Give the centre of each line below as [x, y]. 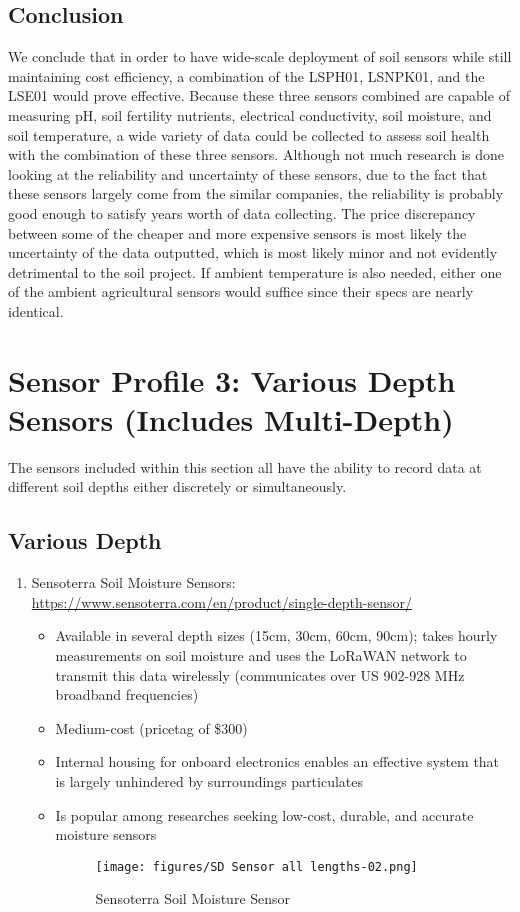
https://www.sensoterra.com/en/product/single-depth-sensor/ [221, 601]
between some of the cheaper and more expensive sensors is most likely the [237, 232]
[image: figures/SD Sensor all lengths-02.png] [256, 866]
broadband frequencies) [127, 694]
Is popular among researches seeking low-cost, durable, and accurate [264, 814]
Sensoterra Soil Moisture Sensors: [133, 582]
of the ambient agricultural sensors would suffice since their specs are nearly [241, 291]
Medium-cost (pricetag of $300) [151, 727]
